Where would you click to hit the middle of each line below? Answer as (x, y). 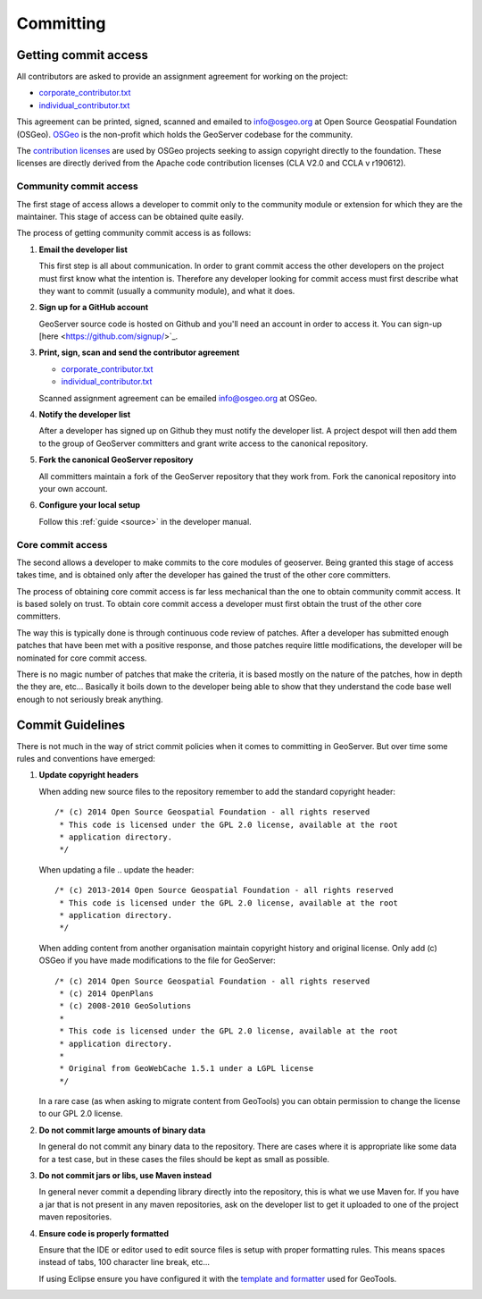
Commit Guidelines (71, 725)
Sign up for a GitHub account (94, 308)
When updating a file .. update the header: (116, 869)
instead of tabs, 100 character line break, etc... (124, 1262)
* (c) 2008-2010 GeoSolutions (125, 1006)
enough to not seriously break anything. (90, 699)
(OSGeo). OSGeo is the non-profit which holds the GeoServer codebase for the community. (185, 134)
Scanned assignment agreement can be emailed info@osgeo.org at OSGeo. (178, 398)
